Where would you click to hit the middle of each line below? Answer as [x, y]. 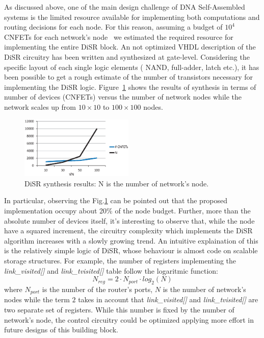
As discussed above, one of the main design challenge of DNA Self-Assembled [125, 7]
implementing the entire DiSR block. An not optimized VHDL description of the [130, 47]
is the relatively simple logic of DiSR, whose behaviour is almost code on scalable [131, 250]
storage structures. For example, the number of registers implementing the [120, 260]
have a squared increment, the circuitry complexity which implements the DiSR [128, 231]
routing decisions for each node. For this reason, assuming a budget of [113, 27]
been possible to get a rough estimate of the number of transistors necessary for [129, 77]
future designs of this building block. [61, 330]
